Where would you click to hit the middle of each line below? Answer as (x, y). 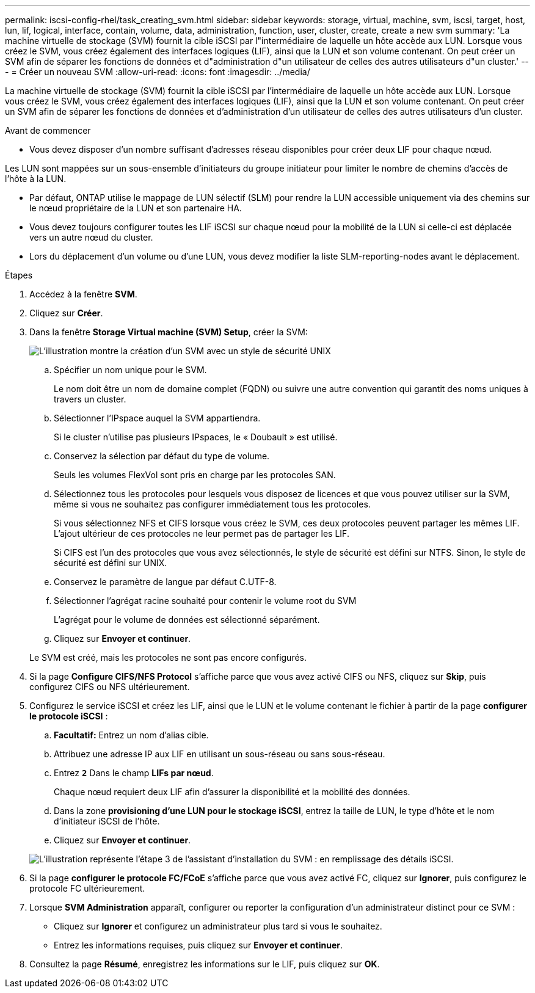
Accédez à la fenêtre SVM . (83, 294)
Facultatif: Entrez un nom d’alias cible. (131, 735)
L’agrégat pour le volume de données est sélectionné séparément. (187, 620)
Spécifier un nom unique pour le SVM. (130, 370)
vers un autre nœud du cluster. (91, 237)
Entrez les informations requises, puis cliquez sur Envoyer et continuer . (198, 945)
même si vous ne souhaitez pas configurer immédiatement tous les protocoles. (212, 504)
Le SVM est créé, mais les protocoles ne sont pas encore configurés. (168, 657)
